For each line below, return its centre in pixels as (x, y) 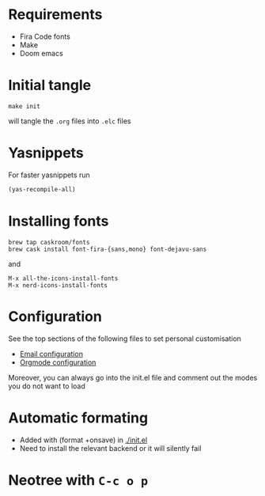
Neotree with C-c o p (78, 480)
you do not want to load (47, 386)
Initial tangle (50, 85)
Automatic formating (78, 418)
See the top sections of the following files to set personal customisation (125, 339)
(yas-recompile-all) (42, 189)
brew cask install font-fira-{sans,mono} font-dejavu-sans (108, 249)
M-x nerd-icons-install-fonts (58, 285)
